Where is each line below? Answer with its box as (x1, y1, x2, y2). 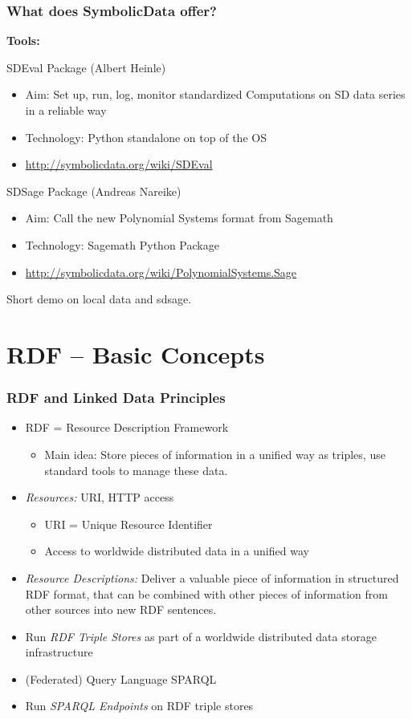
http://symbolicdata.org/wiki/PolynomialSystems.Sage (25, 263, 297, 280)
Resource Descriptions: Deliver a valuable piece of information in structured (25, 569, 399, 586)
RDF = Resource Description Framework (25, 419, 229, 436)
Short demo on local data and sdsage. (6, 290, 192, 307)
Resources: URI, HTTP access (25, 489, 174, 506)
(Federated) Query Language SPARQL (25, 670, 217, 687)
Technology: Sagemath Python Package (25, 236, 219, 253)
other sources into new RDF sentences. (25, 601, 217, 618)
